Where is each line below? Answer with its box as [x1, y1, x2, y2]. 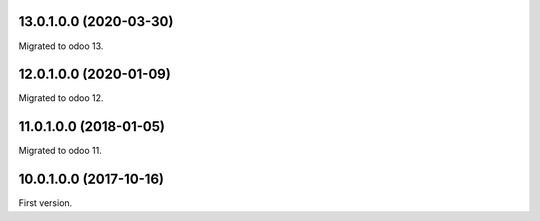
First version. [18, 197, 73, 209]
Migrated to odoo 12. [18, 92, 104, 104]
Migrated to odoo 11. [18, 145, 102, 157]
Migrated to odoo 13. [18, 40, 104, 52]
